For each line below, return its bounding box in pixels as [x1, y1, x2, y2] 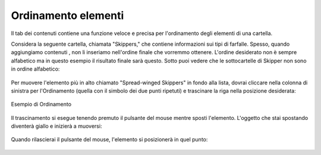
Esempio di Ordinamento [11, 101, 71, 108]
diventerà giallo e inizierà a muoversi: [11, 122, 102, 130]
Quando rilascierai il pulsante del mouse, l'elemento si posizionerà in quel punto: [11, 136, 208, 143]
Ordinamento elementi [11, 9, 124, 22]
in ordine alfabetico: [11, 65, 60, 72]
